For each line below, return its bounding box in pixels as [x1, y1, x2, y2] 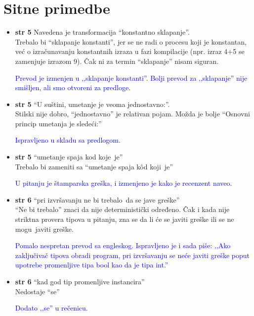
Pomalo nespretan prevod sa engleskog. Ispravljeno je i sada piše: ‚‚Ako [15, 240, 231, 251]
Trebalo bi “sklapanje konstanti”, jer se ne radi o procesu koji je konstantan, [15, 36, 247, 47]
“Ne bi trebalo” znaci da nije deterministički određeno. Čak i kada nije [15, 204, 230, 214]
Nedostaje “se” [15, 286, 60, 296]
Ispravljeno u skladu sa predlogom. [15, 135, 121, 145]
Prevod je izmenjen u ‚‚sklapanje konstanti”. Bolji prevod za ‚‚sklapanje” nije [15, 72, 248, 83]
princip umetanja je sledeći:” [15, 118, 102, 128]
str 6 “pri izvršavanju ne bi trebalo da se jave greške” [15, 194, 180, 205]
